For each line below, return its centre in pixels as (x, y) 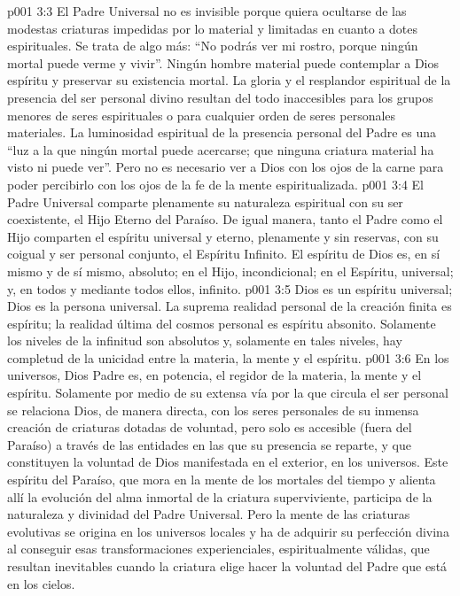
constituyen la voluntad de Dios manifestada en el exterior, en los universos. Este (228, 462)
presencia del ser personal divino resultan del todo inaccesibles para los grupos (220, 97)
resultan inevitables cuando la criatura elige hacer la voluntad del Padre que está (227, 566)
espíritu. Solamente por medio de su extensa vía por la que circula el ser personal (228, 393)
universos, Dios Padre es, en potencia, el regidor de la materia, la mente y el (214, 375)
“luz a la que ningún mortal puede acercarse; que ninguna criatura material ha (221, 149)
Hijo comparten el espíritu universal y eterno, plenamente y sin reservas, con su (223, 236)
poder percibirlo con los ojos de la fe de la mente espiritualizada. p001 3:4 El (215, 184)
